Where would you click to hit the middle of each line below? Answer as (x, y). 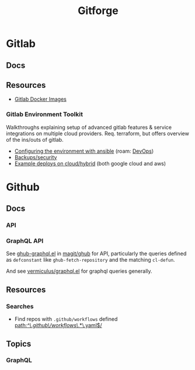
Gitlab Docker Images (41, 99)
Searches (20, 306)
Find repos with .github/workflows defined (66, 319)
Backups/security (36, 157)
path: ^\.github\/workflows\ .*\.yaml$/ (58, 326)
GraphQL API (25, 241)
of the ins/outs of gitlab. (35, 139)
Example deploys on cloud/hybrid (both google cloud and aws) (90, 163)
